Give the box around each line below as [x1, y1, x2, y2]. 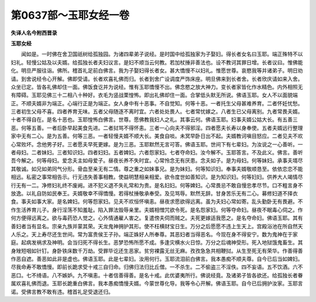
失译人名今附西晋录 [11, 29, 57, 36]
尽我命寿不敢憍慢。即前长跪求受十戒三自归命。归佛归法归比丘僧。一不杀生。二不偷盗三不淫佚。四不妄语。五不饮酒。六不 [11, 263, 303, 270]
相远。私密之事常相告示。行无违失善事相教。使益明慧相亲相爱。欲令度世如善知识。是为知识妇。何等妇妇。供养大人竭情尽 [11, 173, 303, 181]
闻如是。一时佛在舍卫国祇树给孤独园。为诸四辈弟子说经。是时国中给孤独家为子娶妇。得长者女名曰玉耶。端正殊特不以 [20, 50, 303, 58]
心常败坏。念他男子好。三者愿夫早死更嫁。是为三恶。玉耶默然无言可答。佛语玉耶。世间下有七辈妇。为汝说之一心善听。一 [11, 140, 303, 147]
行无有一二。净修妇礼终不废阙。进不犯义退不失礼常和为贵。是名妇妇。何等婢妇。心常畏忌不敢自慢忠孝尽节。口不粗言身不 [11, 181, 303, 188]
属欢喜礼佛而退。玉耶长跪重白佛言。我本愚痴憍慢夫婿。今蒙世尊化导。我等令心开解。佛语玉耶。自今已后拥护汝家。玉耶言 [11, 280, 303, 287]
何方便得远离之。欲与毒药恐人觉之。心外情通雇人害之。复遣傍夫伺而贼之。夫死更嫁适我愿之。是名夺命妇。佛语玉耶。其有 [11, 214, 303, 222]
